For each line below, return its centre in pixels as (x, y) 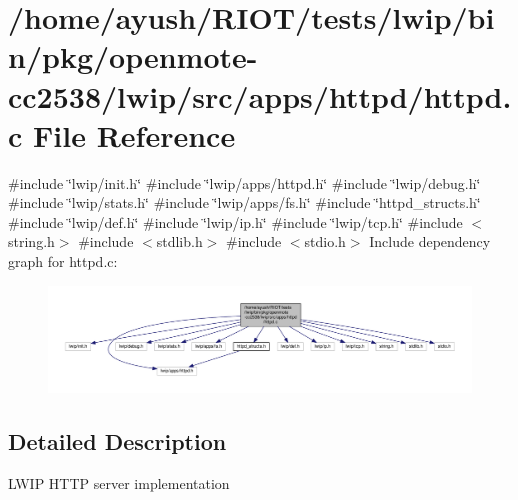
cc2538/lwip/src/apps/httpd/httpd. (260, 95)
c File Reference (122, 134)
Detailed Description (117, 440)
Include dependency (430, 241)
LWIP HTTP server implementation (119, 482)
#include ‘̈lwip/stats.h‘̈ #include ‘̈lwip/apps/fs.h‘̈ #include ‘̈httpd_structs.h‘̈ (244, 202)
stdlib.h (179, 241)
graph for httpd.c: (63, 261)
